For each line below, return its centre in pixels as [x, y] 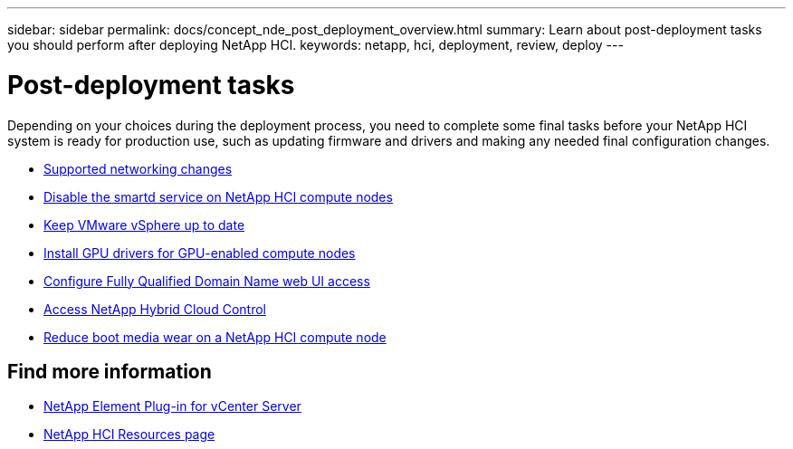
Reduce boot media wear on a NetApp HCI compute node [215, 337]
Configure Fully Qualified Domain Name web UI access [207, 281]
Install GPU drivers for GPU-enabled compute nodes [200, 253]
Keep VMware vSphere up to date [144, 224]
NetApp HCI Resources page [129, 435]
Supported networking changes [138, 168]
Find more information [110, 371]
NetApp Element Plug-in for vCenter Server [172, 406]
